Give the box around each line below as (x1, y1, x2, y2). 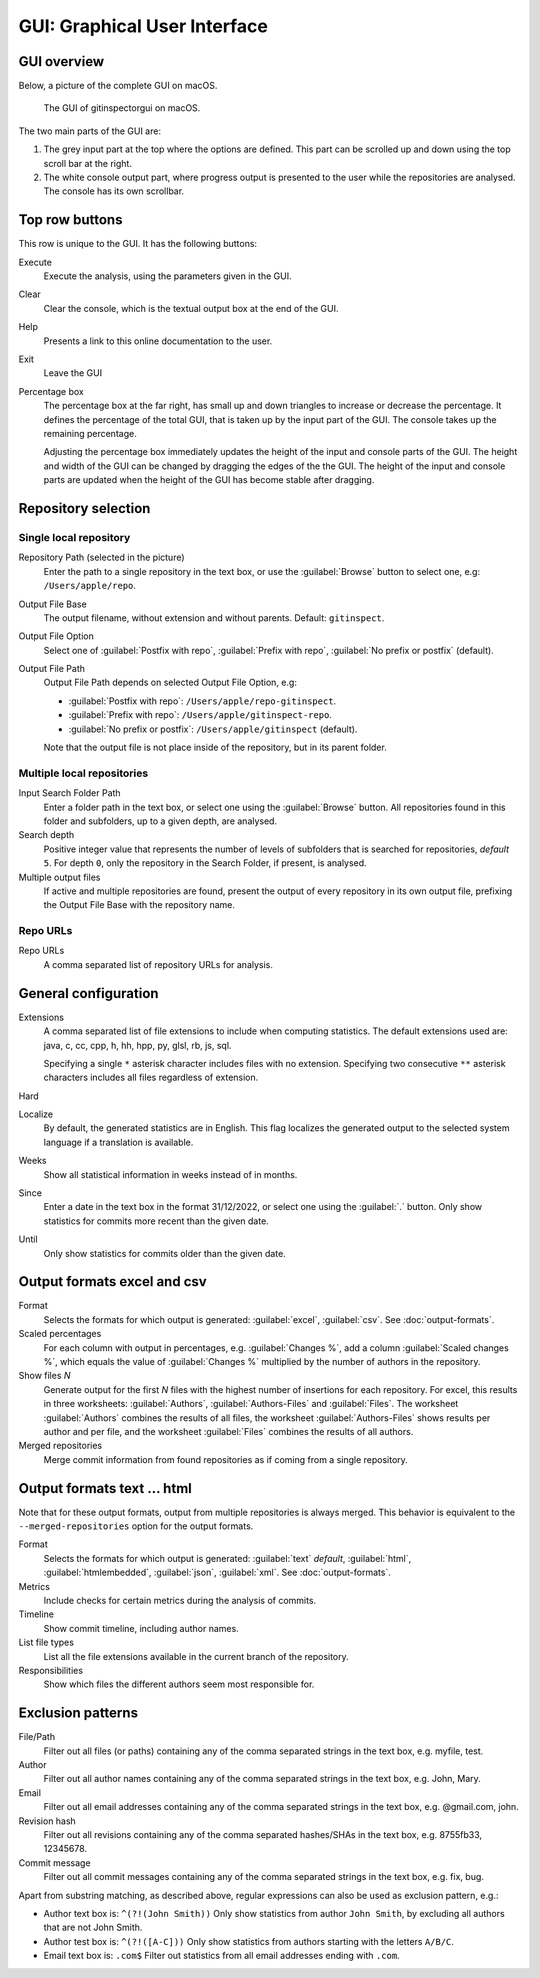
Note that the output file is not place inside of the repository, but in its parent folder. (43, 741, 387, 754)
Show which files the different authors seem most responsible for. (43, 1678, 315, 1690)
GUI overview (18, 53, 105, 70)
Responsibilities (18, 1664, 84, 1676)
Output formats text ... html (18, 1480, 192, 1497)
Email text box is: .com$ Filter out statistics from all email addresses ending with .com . (43, 1950, 400, 1962)
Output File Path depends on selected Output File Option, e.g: (43, 676, 297, 689)
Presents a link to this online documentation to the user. (43, 335, 273, 347)
